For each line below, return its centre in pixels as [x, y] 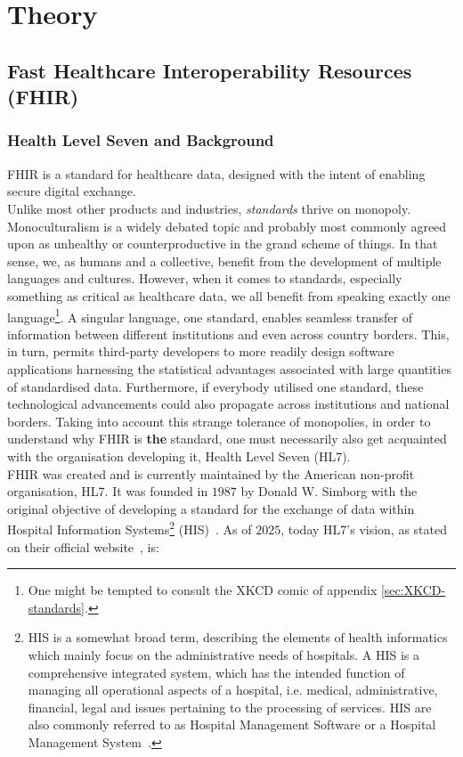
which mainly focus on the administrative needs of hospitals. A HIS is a [223, 654]
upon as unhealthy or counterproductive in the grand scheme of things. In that [223, 244]
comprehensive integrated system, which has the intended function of [216, 672]
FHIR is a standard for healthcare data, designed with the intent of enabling [216, 173]
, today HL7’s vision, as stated [364, 529]
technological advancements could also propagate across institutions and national [228, 404]
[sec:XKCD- [413, 590]
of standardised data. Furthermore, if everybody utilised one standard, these [215, 386]
